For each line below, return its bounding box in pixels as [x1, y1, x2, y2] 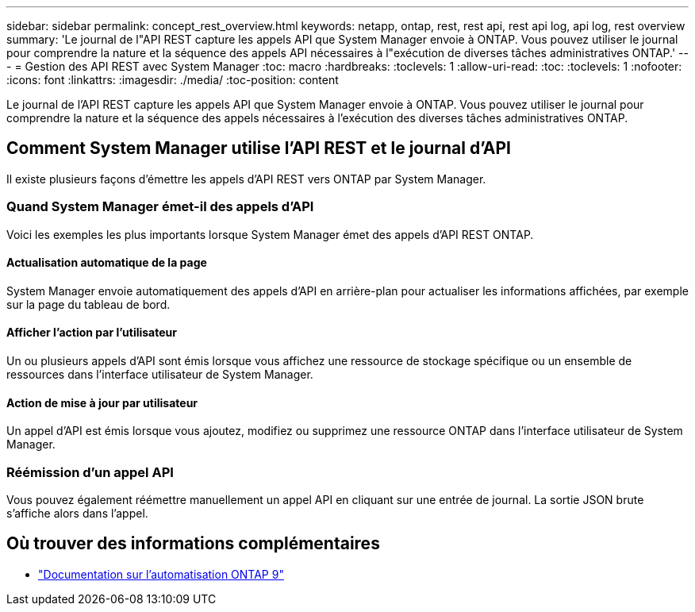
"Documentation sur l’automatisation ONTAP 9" [38, 567, 284, 581]
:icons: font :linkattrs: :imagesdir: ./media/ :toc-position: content [6, 73, 339, 87]
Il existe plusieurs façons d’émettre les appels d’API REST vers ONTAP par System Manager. [6, 171, 486, 186]
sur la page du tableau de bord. [6, 297, 171, 311]
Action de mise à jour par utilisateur [6, 395, 198, 410]
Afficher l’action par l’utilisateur [6, 325, 177, 340]
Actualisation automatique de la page [6, 256, 207, 270]
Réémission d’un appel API [6, 464, 174, 480]
